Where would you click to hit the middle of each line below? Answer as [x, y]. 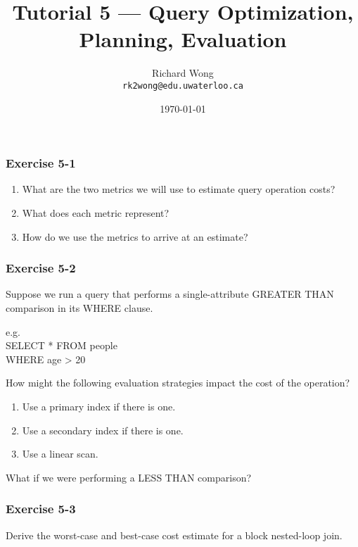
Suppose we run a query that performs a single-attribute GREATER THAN [170, 294]
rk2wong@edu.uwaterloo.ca [183, 86]
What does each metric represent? [96, 213]
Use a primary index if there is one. [99, 407]
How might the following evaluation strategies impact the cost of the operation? [178, 383]
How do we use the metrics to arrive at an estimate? [135, 236]
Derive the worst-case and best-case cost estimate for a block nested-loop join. [174, 535]
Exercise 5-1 [41, 163]
